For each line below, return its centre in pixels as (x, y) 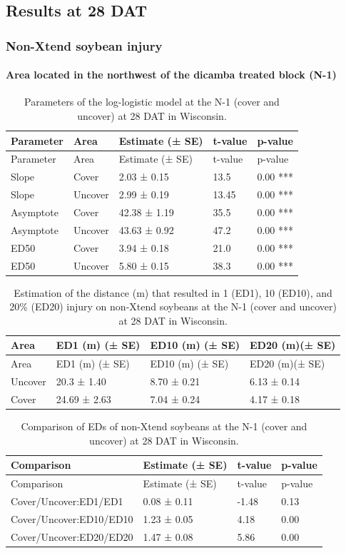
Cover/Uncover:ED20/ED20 (72, 536)
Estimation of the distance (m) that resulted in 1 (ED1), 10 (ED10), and (173, 292)
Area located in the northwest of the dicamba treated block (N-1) (171, 75)
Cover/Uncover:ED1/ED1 (67, 501)
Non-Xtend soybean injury (84, 45)
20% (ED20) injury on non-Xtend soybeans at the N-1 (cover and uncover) (173, 306)
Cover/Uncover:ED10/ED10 (72, 518)
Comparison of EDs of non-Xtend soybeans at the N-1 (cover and (164, 426)
